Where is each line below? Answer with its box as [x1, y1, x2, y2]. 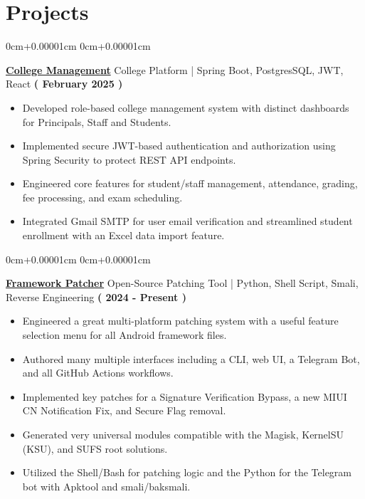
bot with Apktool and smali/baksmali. [22, 478, 191, 493]
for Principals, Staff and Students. [22, 114, 171, 129]
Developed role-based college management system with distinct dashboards [22, 100, 349, 115]
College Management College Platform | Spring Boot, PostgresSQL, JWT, [6, 62, 344, 77]
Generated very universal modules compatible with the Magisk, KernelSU [22, 427, 344, 441]
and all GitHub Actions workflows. [22, 365, 174, 380]
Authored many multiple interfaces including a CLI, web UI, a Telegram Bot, [22, 351, 360, 366]
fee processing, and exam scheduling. [22, 189, 183, 204]
